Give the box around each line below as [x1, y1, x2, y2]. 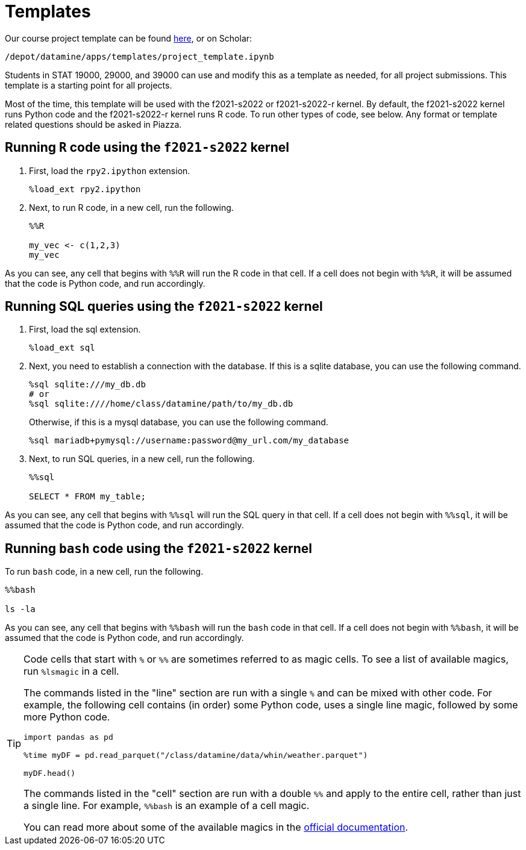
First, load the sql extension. [29, 324, 141, 335]
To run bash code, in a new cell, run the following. [5, 566, 204, 577]
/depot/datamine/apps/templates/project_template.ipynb [5, 51, 274, 61]
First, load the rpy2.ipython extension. [29, 165, 190, 176]
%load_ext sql [29, 343, 95, 353]
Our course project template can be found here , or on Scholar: [5, 33, 252, 43]
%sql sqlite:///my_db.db [29, 380, 146, 390]
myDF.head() [23, 769, 76, 778]
